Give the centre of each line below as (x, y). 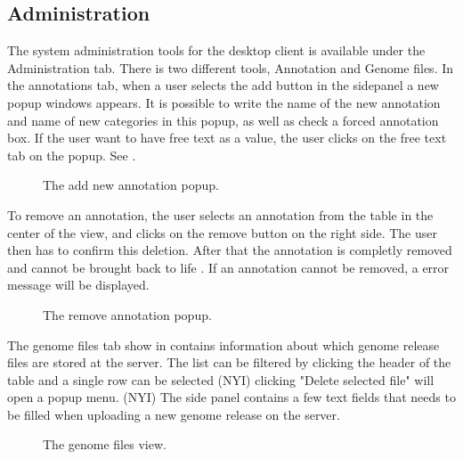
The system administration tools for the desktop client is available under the (216, 50)
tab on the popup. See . (72, 155)
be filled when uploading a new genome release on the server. (174, 414)
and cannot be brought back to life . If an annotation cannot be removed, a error (228, 267)
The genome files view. (105, 444)
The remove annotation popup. (127, 314)
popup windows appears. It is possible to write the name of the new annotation (224, 102)
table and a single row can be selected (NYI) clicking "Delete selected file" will (221, 379)
